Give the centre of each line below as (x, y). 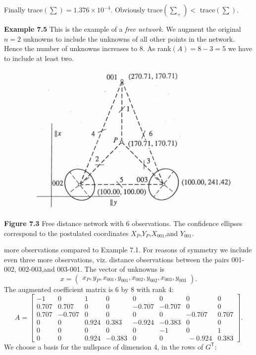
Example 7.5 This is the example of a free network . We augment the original (123, 29)
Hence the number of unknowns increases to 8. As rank (88, 48)
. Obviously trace (137, 9)
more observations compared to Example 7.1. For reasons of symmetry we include (128, 250)
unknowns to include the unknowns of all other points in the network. (129, 38)
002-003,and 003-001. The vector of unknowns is (92, 269)
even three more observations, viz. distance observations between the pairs (117, 259)
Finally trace (24, 9)
